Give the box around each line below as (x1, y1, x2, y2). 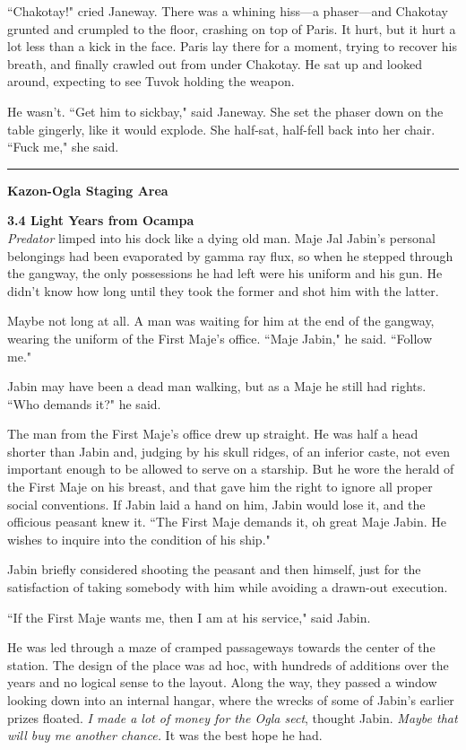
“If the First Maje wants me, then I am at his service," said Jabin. (7, 607, 371, 626)
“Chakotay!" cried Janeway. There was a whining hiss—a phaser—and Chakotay (7, 2, 448, 20)
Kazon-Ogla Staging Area (7, 180, 168, 199)
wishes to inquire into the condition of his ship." (7, 529, 271, 548)
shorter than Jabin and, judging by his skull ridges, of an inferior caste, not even (7, 441, 450, 460)
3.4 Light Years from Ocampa (7, 211, 194, 230)
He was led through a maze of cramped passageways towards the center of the (7, 638, 436, 657)
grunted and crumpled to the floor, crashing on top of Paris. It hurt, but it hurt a (7, 19, 456, 38)
